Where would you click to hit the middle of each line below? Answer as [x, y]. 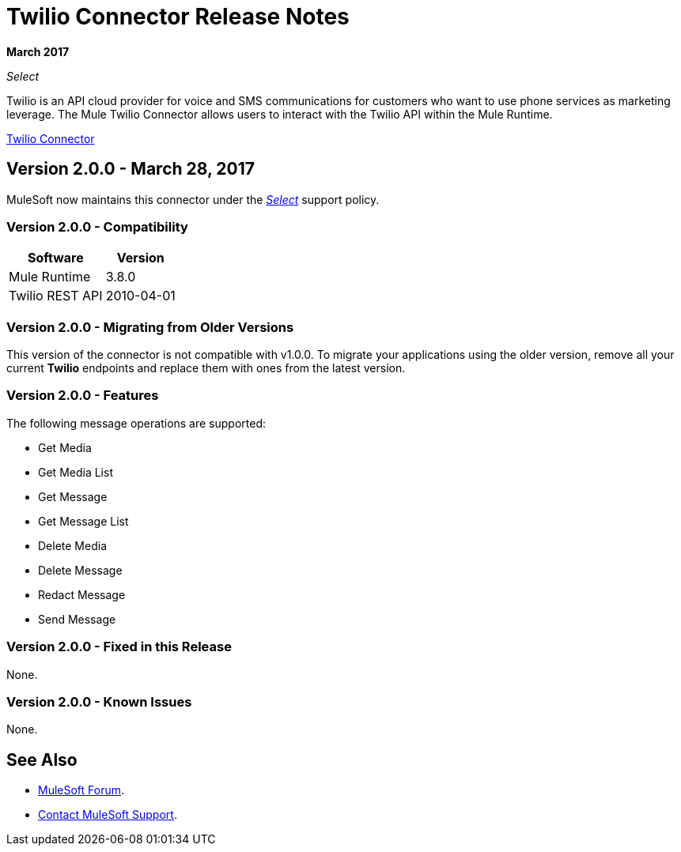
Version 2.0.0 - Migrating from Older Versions [150, 327]
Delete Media [72, 545]
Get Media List [76, 472]
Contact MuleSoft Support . [108, 815]
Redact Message [82, 594]
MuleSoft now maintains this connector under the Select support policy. [193, 199]
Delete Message [80, 570]
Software [55, 258]
